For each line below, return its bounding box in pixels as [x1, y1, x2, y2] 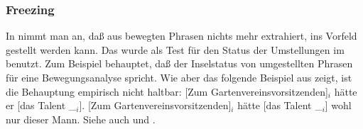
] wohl [325, 98, 352, 113]
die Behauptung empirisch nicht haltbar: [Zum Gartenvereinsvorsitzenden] [6, 84, 328, 99]
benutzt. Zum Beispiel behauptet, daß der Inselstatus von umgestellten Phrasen [6, 56, 353, 71]
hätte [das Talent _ [237, 98, 323, 113]
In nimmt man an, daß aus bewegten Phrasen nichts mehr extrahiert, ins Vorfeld [6, 28, 357, 43]
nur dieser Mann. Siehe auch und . [6, 111, 156, 126]
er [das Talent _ [6, 98, 77, 113]
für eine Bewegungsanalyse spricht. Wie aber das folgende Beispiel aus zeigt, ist [6, 70, 352, 84]
